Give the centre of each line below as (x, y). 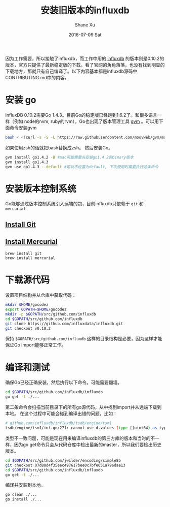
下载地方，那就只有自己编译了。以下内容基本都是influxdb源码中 (71, 71)
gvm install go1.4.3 (27, 162)
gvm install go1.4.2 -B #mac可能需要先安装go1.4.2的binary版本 (70, 157)
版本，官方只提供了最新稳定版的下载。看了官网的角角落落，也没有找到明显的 (85, 65)
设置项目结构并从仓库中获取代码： (41, 295)
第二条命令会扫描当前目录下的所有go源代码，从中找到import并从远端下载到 (83, 407)
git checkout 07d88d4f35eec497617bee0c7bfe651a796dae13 (65, 465)
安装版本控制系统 (41, 189)
